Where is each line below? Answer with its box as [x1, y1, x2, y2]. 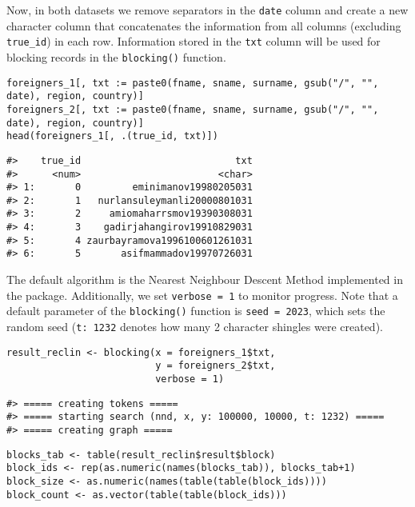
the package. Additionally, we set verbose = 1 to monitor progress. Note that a [6, 286, 398, 303]
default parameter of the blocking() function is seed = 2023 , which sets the [6, 302, 385, 319]
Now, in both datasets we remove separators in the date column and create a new [6, 2, 409, 18]
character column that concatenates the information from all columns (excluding [6, 17, 401, 34]
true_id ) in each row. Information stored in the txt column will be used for [6, 33, 381, 50]
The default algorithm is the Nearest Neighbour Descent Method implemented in [6, 271, 403, 288]
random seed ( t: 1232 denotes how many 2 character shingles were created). [6, 318, 383, 334]
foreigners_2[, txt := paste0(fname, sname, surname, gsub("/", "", [6, 103, 379, 115]
